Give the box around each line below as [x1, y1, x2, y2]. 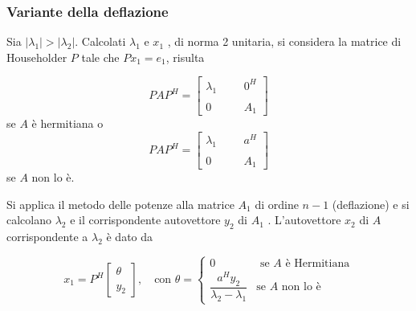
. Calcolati [75, 33, 126, 50]
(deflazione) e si [332, 195, 410, 212]
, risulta [165, 48, 205, 65]
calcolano [6, 211, 51, 228]
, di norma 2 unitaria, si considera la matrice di [167, 33, 402, 50]
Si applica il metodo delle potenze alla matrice [6, 195, 235, 212]
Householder [6, 48, 67, 65]
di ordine [255, 195, 299, 212]
